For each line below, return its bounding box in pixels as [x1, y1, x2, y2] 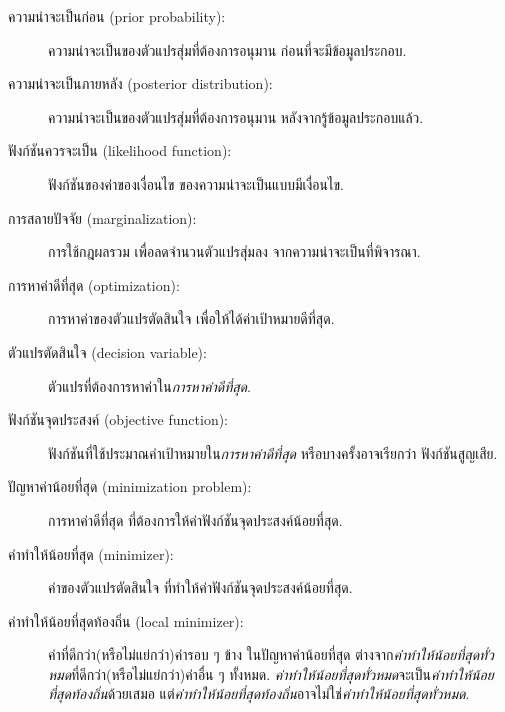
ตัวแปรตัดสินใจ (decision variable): [8, 341, 207, 362]
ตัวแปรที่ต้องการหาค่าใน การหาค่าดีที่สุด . [48, 375, 251, 396]
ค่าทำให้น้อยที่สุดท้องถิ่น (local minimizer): [8, 610, 244, 631]
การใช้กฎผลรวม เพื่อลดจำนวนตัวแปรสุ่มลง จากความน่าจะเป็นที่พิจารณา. [48, 241, 421, 262]
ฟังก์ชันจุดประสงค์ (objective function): [8, 409, 229, 430]
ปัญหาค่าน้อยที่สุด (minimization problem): [8, 476, 252, 497]
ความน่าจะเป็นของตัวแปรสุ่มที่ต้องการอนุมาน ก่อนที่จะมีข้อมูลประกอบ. [48, 39, 407, 60]
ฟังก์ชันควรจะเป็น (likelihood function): [8, 140, 232, 161]
